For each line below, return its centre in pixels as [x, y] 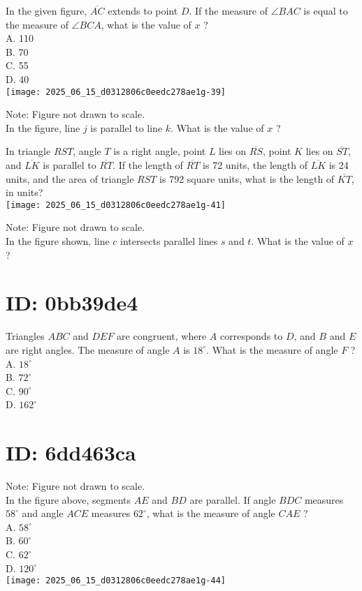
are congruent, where [162, 336]
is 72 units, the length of [255, 165]
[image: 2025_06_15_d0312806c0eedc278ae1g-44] [116, 581]
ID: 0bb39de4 [72, 302]
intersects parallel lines [169, 241]
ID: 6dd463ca [71, 452]
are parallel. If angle [233, 499]
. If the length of [148, 165]
